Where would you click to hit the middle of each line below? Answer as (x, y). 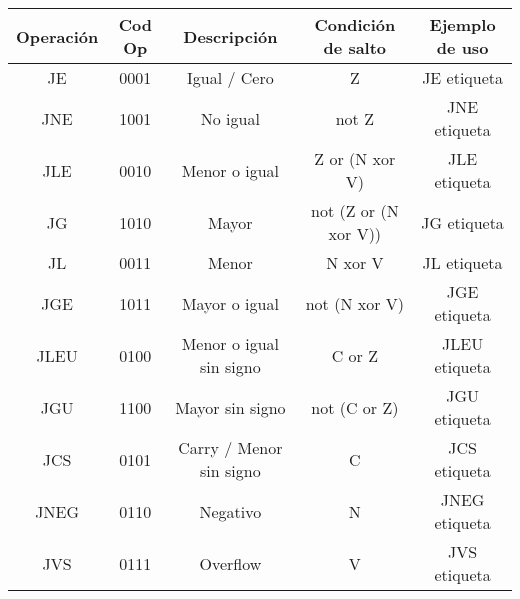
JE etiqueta (463, 77)
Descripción (230, 36)
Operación (57, 36)
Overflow (230, 563)
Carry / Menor (230, 447)
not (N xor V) (354, 303)
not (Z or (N (355, 210)
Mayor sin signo (230, 407)
